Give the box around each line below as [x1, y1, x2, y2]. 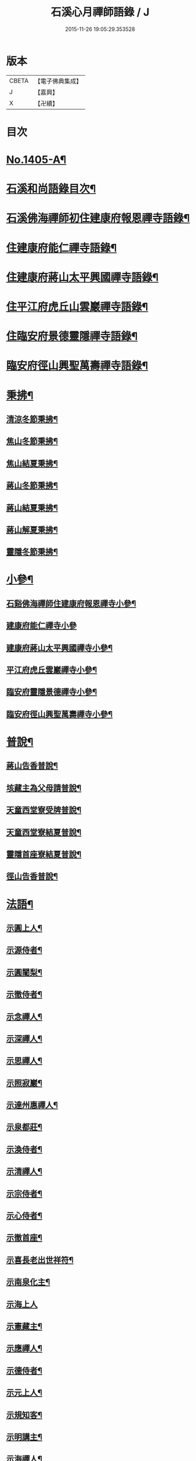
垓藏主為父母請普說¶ [6, 783, 82, 793]
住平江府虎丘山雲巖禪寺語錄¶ [6, 300, 148, 314]
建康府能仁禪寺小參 [6, 621, 77, 631]
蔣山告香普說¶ [6, 761, 58, 771]
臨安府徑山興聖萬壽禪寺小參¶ [6, 709, 113, 719]
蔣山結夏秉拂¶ [6, 502, 58, 513]
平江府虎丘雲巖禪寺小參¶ [6, 665, 97, 675]
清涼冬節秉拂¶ [6, 414, 58, 424]
